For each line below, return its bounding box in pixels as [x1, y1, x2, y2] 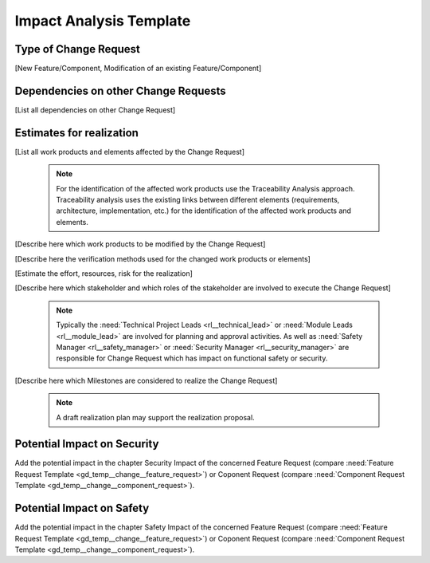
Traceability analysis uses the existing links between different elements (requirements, [56, 195, 340, 205]
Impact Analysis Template [14, 12, 191, 30]
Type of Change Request [14, 42, 141, 56]
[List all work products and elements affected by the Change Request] [14, 147, 245, 156]
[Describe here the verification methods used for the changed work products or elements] [14, 254, 311, 263]
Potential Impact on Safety [14, 502, 150, 515]
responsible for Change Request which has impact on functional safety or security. [56, 353, 328, 363]
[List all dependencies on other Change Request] [14, 104, 176, 115]
